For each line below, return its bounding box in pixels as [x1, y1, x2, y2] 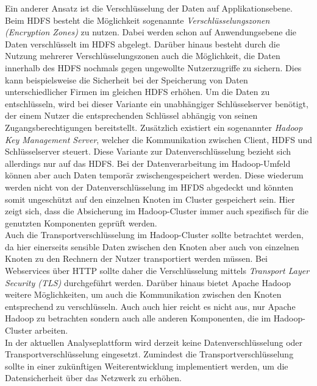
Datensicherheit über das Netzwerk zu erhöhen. [5, 371, 182, 384]
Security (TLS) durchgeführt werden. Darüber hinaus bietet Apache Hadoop [5, 276, 291, 289]
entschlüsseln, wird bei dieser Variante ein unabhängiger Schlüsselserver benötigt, [5, 97, 308, 110]
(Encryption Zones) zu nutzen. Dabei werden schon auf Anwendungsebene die [5, 26, 297, 38]
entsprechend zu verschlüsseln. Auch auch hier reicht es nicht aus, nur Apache [5, 300, 296, 312]
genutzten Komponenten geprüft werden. [5, 216, 157, 229]
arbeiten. [35, 324, 68, 337]
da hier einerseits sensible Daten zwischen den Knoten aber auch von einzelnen [5, 240, 299, 253]
